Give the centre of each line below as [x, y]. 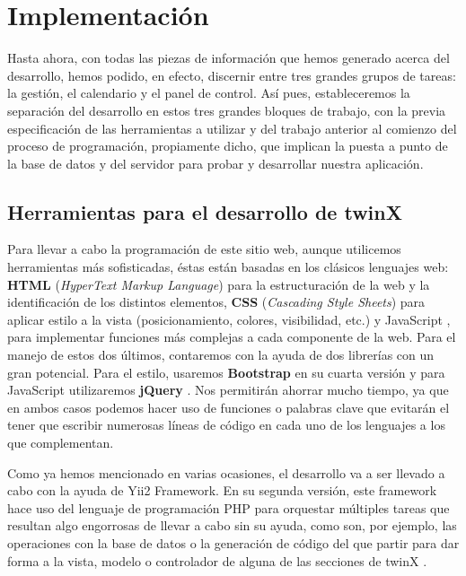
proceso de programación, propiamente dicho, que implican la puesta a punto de [228, 146]
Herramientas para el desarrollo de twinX [205, 211]
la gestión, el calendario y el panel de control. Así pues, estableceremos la [209, 93]
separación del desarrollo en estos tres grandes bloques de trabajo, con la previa [227, 110]
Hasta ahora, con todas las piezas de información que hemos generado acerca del [229, 58]
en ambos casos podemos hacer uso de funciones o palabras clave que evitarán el [229, 407]
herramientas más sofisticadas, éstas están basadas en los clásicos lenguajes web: [228, 267]
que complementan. [61, 443]
